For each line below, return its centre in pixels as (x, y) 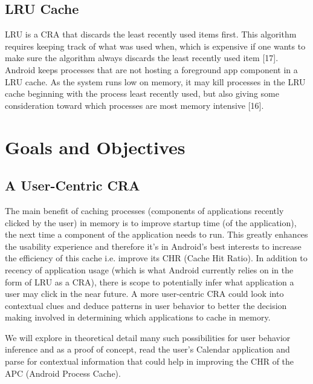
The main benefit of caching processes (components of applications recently (144, 210)
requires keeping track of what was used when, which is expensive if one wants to (155, 46)
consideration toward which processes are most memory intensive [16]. (134, 105)
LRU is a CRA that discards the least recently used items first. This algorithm (151, 34)
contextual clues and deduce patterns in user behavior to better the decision (146, 305)
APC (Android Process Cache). (63, 373)
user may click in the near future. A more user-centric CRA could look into (144, 294)
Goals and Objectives (95, 147)
